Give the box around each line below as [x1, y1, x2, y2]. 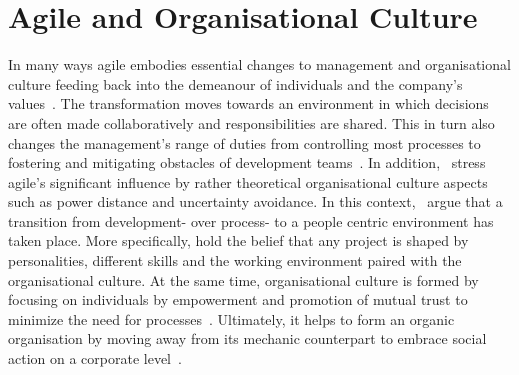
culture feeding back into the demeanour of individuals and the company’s [8, 73, 463, 94]
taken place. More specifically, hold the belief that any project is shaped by [8, 230, 469, 251]
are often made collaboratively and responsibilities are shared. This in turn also [8, 112, 495, 133]
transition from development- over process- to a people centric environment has [8, 210, 494, 231]
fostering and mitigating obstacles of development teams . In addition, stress [8, 152, 486, 173]
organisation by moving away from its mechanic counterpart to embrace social [8, 328, 487, 349]
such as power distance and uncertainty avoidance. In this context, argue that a [8, 191, 503, 212]
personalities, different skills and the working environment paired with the [8, 250, 462, 271]
